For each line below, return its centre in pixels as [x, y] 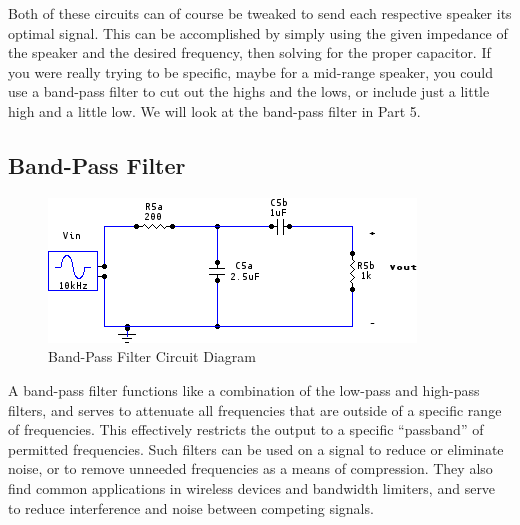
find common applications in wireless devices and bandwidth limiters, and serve [252, 487]
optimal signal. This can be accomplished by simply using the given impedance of [258, 32]
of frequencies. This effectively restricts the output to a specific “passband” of [246, 429]
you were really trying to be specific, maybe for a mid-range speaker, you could [250, 71]
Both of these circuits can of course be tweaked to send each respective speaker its [260, 13]
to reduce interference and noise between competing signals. [191, 507]
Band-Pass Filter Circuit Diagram [152, 356]
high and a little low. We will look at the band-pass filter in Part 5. [214, 110]
